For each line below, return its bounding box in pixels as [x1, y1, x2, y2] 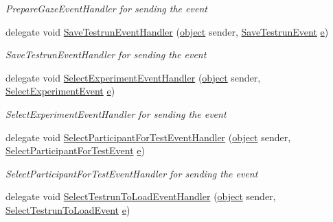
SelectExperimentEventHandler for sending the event [5, 106, 227, 121]
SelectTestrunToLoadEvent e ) [5, 202, 130, 217]
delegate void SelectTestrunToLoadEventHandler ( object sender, [5, 189, 276, 203]
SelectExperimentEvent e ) [5, 84, 115, 98]
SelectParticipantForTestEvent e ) [5, 143, 145, 158]
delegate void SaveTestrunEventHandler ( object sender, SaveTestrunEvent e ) [5, 24, 329, 38]
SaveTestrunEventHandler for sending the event [5, 47, 207, 62]
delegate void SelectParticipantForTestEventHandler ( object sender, [5, 129, 291, 144]
